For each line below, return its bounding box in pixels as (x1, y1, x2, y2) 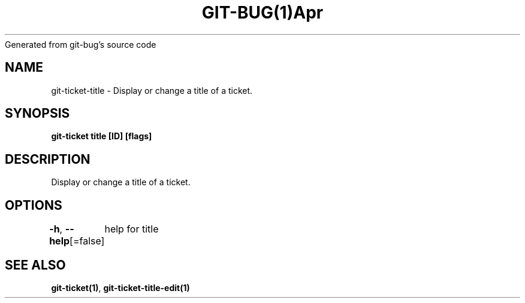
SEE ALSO (5, 257, 66, 273)
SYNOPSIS (5, 106, 70, 121)
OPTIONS (5, 197, 62, 213)
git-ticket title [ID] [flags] (51, 131, 152, 142)
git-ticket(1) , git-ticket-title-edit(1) (51, 282, 190, 293)
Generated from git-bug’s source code (5, 39, 156, 50)
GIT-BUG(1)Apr (201, 2, 324, 23)
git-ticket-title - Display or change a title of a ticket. (51, 85, 253, 96)
